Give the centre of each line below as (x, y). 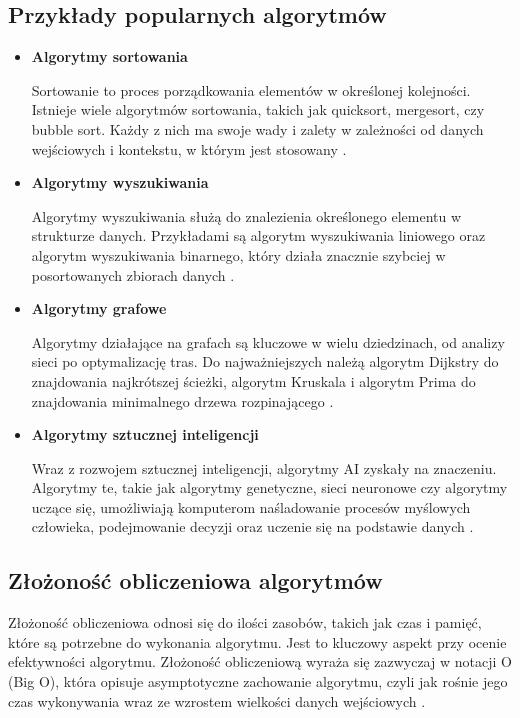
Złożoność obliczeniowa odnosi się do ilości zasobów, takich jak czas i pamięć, (245, 622)
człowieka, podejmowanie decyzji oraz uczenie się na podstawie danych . (252, 526)
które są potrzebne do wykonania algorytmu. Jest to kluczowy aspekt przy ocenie (257, 641)
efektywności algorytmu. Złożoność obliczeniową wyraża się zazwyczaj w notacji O (260, 661)
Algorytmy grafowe (99, 308)
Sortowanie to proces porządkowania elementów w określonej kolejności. (251, 89)
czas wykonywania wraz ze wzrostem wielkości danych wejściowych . (217, 700)
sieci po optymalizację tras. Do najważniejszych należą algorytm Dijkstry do (265, 361)
